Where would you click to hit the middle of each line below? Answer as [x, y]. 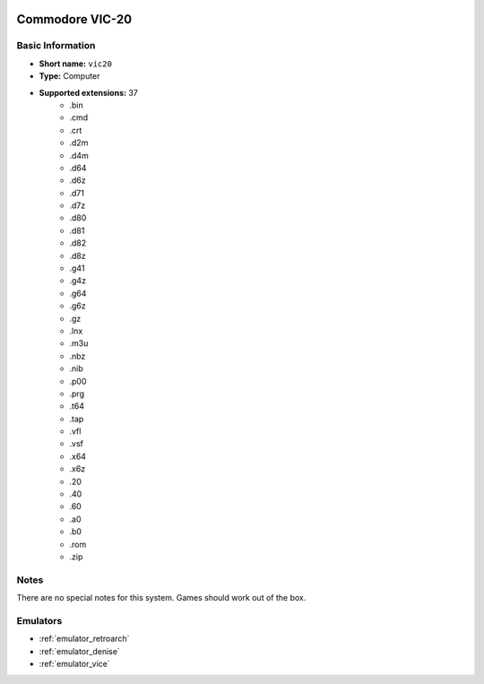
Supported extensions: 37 [88, 92]
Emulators [39, 620]
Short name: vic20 [75, 64]
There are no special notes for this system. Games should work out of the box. [161, 598]
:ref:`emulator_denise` [79, 651]
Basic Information [56, 46]
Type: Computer [69, 76]
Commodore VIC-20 [74, 19]
